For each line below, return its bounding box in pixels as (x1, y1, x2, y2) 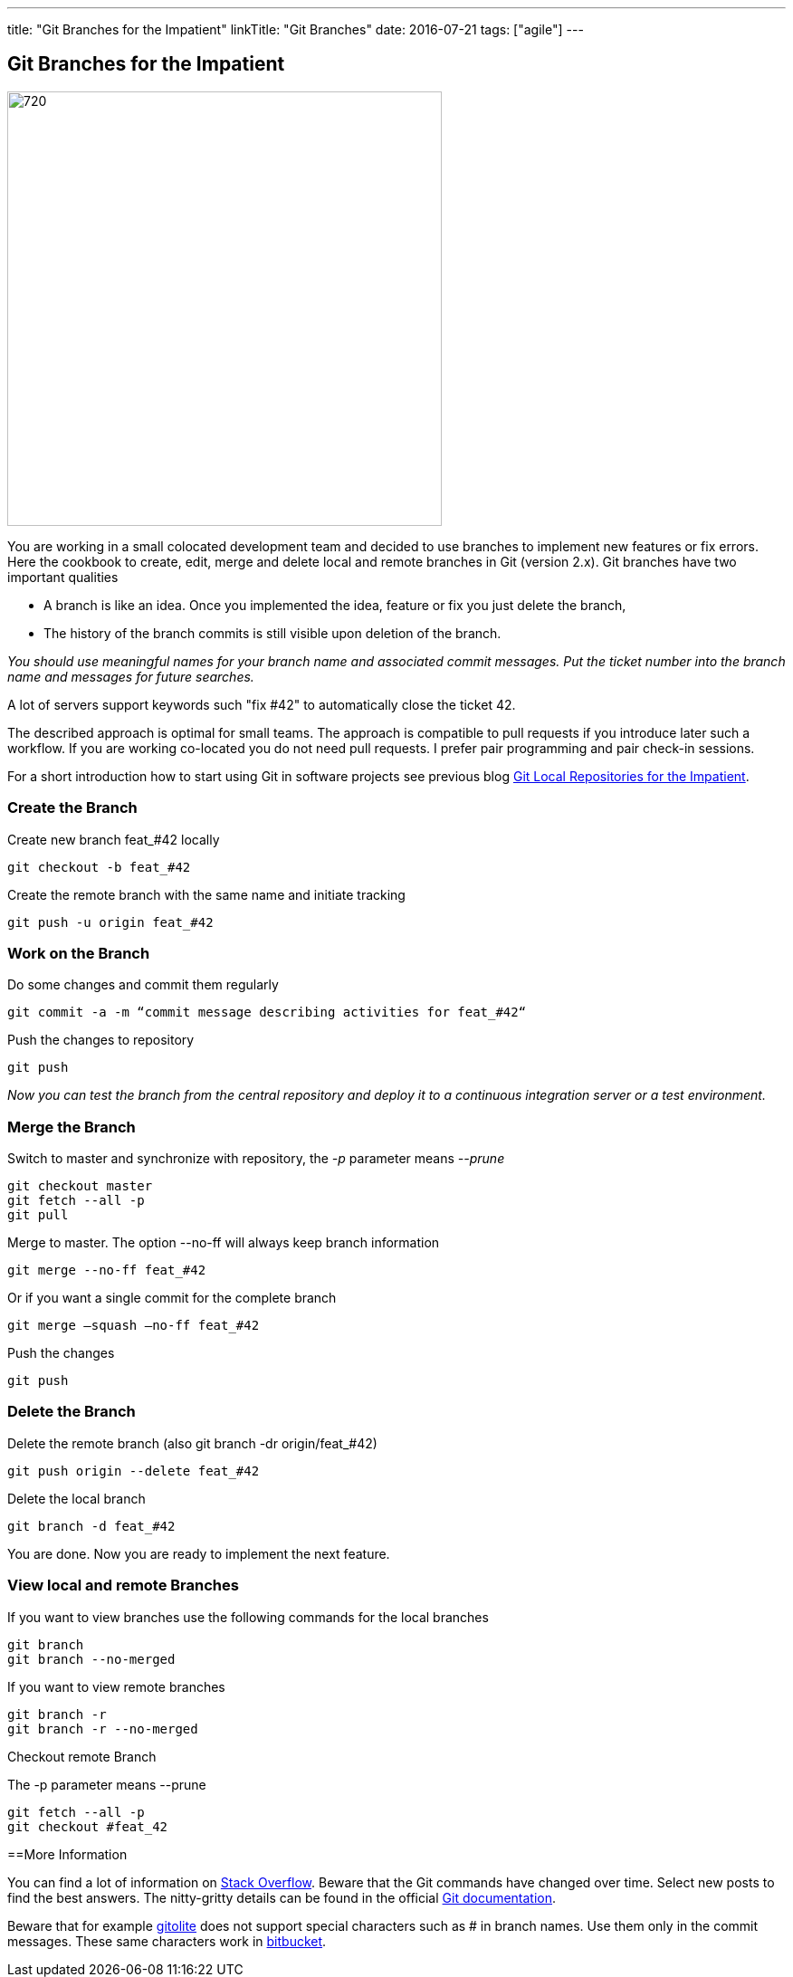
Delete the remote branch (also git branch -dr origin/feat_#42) (7, 1435, 377, 1451)
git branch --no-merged (7, 1651, 176, 1667)
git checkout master (7, 1179, 153, 1194)
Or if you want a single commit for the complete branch (7, 1290, 337, 1306)
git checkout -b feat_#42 (7, 859, 191, 874)
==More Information (7, 1846, 128, 1862)
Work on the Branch (7, 943, 150, 962)
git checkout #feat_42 (7, 1819, 168, 1834)
